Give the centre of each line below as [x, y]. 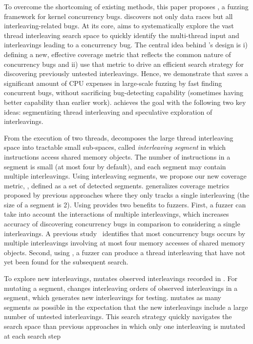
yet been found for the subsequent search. [66, 262]
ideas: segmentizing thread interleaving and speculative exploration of [108, 111]
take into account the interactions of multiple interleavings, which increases [116, 214]
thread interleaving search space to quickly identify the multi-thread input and [122, 35]
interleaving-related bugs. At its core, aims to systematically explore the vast [119, 26]
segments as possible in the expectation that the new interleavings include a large [126, 307]
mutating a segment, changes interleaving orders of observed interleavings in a [121, 288]
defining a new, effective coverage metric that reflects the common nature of [117, 54]
